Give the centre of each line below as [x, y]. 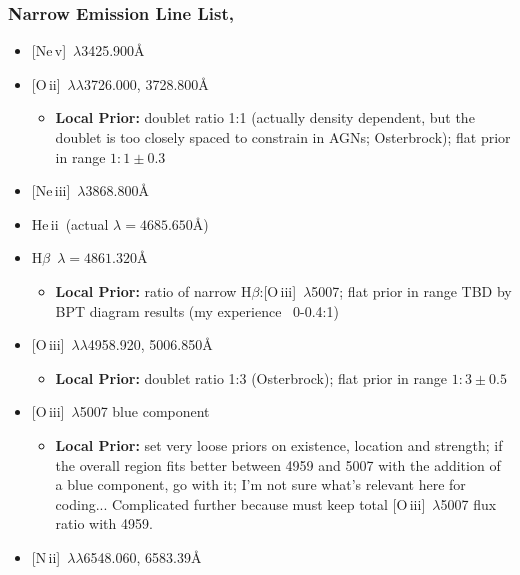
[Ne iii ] [51, 190]
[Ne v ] [49, 50]
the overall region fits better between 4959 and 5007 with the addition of [278, 464]
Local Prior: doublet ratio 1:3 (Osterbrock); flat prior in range [251, 377]
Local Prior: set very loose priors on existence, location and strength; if [279, 444]
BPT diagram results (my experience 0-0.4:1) [197, 310]
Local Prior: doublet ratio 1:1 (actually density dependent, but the [265, 117]
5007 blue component [144, 411]
